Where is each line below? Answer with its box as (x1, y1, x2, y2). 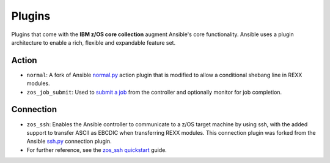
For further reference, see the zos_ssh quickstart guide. (26, 146, 167, 153)
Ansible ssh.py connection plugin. (26, 138, 112, 145)
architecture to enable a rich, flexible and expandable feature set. (11, 39, 176, 46)
